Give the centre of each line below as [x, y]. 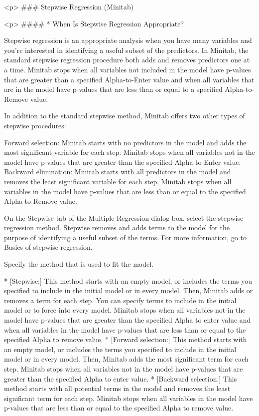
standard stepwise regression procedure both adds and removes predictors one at [127, 60]
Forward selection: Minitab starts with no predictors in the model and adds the [125, 142]
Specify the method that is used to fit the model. [79, 264]
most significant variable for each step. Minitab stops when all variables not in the [129, 152]
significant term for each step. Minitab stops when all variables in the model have [129, 398]
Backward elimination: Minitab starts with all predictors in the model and [118, 172]
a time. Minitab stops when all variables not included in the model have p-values [128, 69]
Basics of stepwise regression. [48, 247]
